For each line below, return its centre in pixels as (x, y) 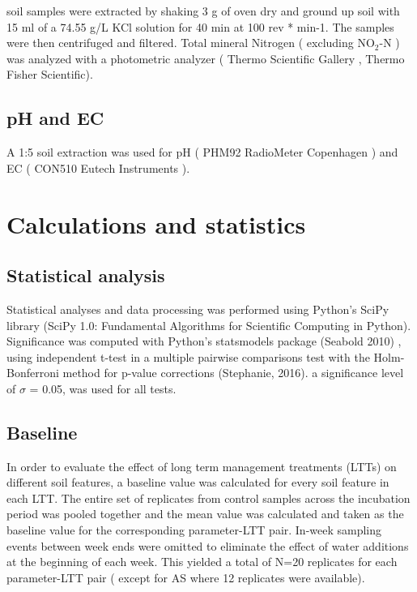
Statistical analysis (86, 275)
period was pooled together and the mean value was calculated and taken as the (205, 514)
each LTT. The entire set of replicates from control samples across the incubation (208, 498)
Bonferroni (33, 373)
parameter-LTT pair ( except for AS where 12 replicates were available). (186, 577)
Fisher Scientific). (50, 74)
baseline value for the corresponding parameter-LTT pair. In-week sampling (194, 530)
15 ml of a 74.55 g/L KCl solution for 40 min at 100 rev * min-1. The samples (200, 26)
